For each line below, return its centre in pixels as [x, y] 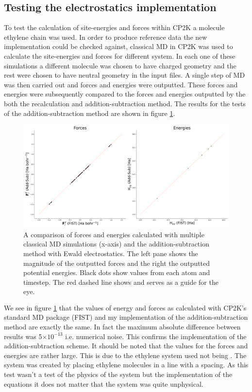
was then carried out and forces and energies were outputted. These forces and [121, 84]
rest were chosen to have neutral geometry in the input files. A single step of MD [125, 75]
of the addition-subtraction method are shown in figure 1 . [90, 113]
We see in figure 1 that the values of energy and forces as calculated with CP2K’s [125, 307]
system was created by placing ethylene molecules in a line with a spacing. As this [126, 365]
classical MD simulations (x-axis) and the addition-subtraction [116, 244]
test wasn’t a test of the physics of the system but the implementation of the [118, 374]
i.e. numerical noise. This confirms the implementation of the [156, 336]
